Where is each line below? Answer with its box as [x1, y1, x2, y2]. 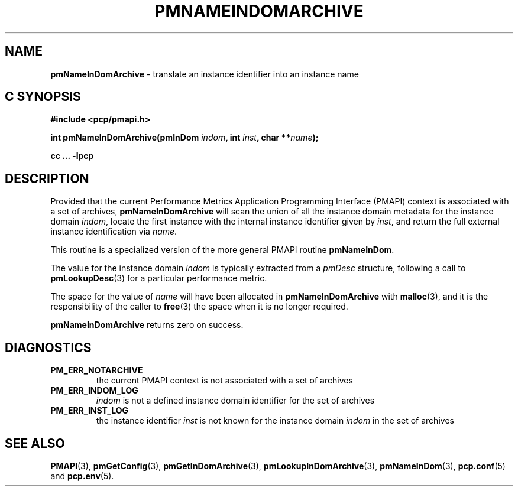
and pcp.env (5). [50, 470, 114, 481]
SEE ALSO [5, 435, 65, 451]
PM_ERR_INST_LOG [50, 405, 129, 416]
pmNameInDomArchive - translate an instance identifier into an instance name [50, 69, 359, 79]
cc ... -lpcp [50, 151, 94, 161]
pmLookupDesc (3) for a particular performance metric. [50, 273, 267, 284]
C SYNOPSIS [5, 89, 81, 105]
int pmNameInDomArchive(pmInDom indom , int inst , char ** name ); [50, 132, 319, 143]
